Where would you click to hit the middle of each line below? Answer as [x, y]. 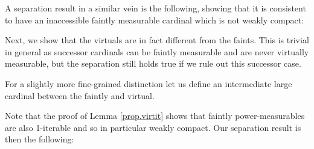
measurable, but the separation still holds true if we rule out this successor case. [153, 63]
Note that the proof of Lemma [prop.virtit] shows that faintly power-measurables [155, 116]
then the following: [40, 139]
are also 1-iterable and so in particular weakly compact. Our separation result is [153, 127]
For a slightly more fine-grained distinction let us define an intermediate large [149, 83]
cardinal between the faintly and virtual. [80, 95]
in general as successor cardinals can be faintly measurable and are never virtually [157, 51]
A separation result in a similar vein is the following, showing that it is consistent [155, 8]
